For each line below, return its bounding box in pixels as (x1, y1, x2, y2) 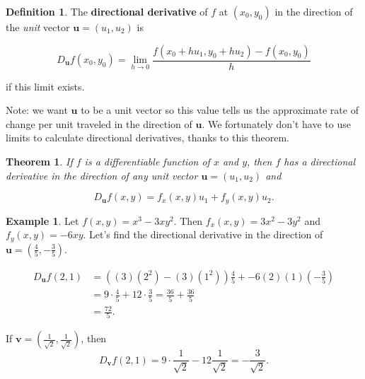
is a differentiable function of (84, 154, 210, 168)
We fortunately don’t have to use (207, 116, 351, 131)
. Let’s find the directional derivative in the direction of (83, 227, 323, 242)
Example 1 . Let (6, 213, 79, 228)
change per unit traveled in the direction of (6, 116, 192, 131)
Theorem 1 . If (6, 154, 73, 168)
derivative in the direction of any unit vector (6, 168, 198, 182)
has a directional (284, 154, 356, 168)
